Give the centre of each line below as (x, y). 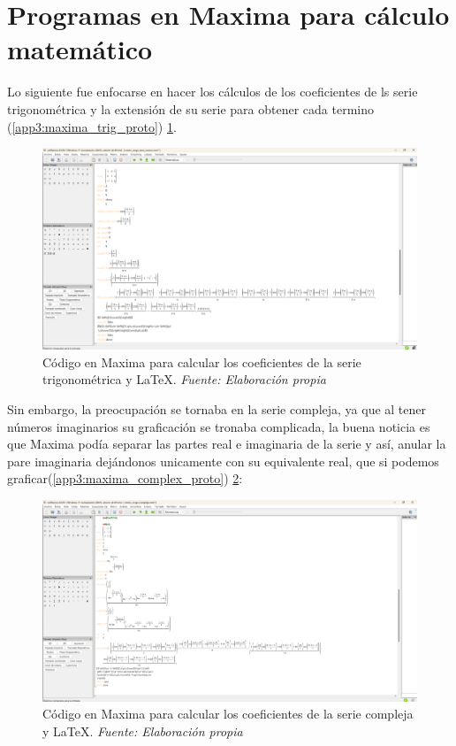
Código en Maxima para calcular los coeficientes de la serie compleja (228, 714)
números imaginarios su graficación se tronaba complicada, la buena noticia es (219, 426)
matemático (80, 49)
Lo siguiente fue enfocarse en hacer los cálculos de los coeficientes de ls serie (213, 92)
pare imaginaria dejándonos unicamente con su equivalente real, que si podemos (223, 461)
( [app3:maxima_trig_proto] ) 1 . (92, 126)
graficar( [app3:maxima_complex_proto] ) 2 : (125, 478)
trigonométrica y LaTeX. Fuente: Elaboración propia (184, 379)
